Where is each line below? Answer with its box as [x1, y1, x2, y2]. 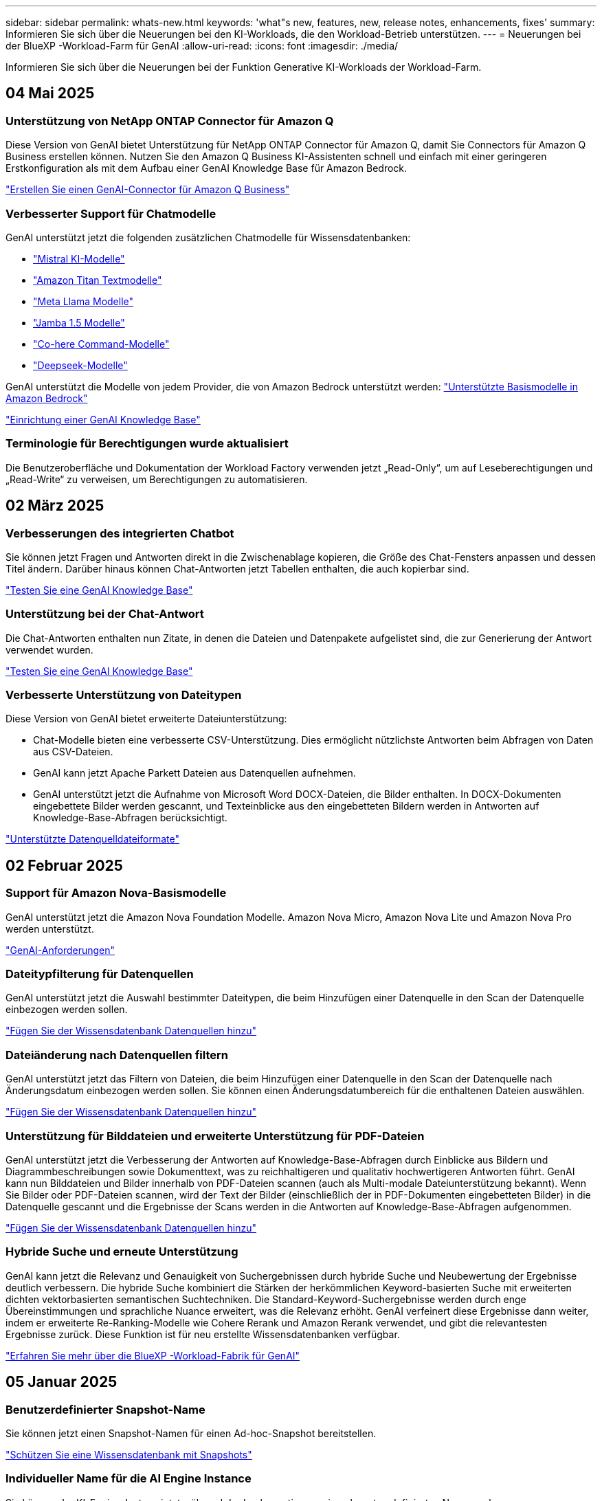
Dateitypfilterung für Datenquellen [5, 967, 194, 981]
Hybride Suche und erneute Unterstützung [5, 1245, 238, 1259]
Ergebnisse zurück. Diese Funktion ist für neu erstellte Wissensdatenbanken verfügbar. [5, 1328, 400, 1340]
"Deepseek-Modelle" [33, 359, 128, 371]
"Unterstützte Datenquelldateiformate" [5, 833, 179, 845]
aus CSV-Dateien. [33, 746, 113, 758]
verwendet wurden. [5, 643, 93, 656]
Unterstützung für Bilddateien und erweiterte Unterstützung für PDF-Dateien [5, 1128, 425, 1143]
